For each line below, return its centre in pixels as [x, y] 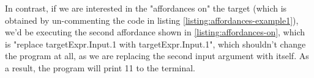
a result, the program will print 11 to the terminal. [100, 67]
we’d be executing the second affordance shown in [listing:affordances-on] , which [155, 32]
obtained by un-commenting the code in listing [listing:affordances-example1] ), [152, 20]
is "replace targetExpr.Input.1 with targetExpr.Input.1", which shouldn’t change [155, 44]
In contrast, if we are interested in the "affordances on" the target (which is [146, 8]
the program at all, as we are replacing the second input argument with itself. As [157, 56]
